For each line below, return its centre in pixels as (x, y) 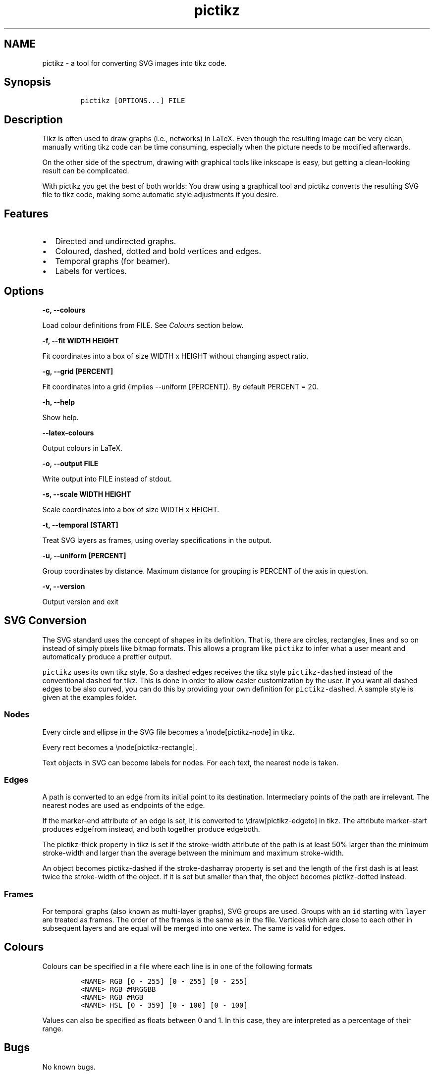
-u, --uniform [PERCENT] (84, 555)
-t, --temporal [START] (80, 525)
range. (53, 1028)
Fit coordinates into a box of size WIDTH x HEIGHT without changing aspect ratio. (175, 356)
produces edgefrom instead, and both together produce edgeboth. (151, 829)
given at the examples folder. (89, 697)
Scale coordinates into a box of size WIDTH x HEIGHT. (131, 509)
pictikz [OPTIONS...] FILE (133, 101)
